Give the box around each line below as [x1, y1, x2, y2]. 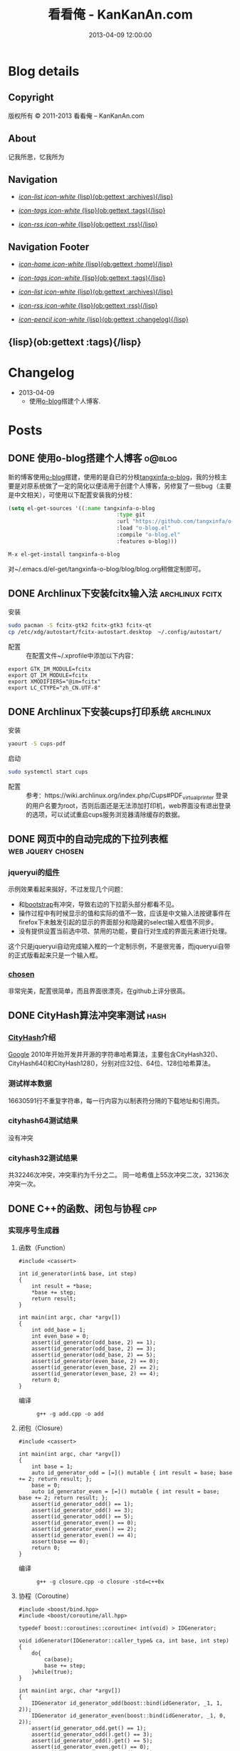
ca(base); [44, 1655, 73, 1663]
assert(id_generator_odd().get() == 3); [31, 1730, 153, 1738]
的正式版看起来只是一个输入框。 [8, 951, 102, 959]
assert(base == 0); [31, 1537, 90, 1545]
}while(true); [31, 1668, 73, 1675]
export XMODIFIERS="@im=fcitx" [8, 678, 101, 686]
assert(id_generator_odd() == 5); [31, 1512, 134, 1520]
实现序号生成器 [8, 1226, 60, 1236]
